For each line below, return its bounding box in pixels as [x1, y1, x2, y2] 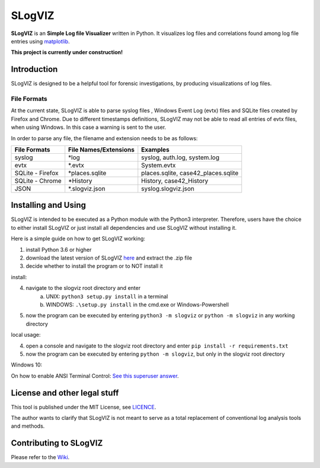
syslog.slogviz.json [141, 184, 195, 192]
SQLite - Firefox [14, 169, 59, 177]
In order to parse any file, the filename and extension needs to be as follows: [11, 134, 198, 142]
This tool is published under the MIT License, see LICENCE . [11, 403, 156, 410]
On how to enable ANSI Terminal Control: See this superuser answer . [11, 372, 179, 380]
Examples [141, 146, 170, 154]
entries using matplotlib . [11, 37, 71, 45]
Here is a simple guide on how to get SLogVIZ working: [11, 235, 145, 242]
